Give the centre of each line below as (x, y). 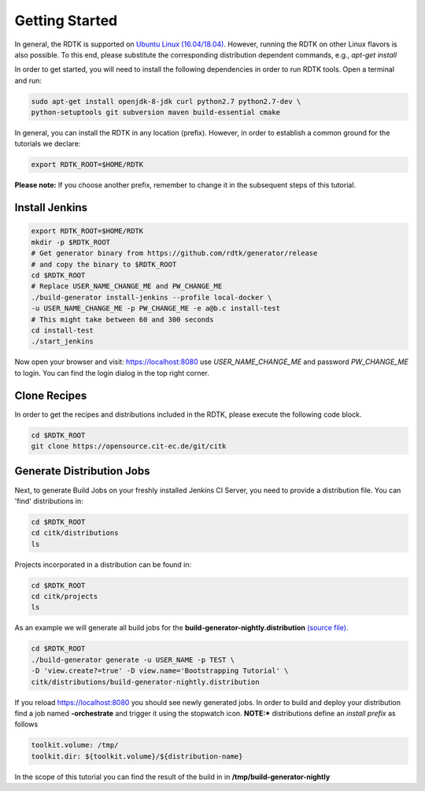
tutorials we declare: (48, 144)
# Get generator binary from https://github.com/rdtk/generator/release (174, 253)
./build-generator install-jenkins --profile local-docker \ (152, 297)
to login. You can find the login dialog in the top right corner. (112, 373)
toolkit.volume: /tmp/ (75, 745)
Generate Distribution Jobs (82, 472)
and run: (28, 80)
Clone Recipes (51, 395)
